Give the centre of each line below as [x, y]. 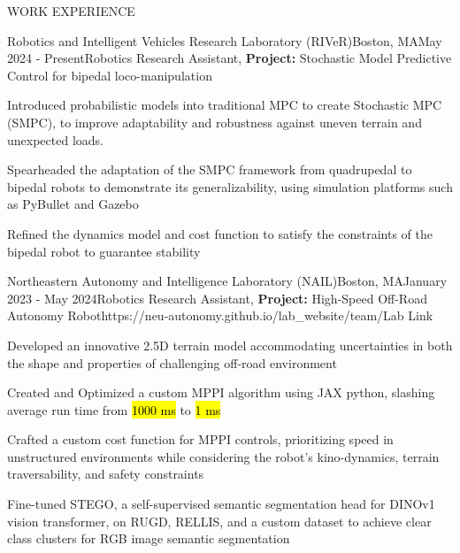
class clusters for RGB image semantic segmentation [149, 538]
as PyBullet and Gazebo [73, 204]
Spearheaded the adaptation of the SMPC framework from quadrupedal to [210, 169]
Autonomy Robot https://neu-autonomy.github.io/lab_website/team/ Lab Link [220, 315]
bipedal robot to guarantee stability [104, 251]
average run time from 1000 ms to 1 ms [114, 409]
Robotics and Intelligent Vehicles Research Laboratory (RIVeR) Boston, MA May [225, 40]
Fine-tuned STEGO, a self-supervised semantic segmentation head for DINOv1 [221, 504]
